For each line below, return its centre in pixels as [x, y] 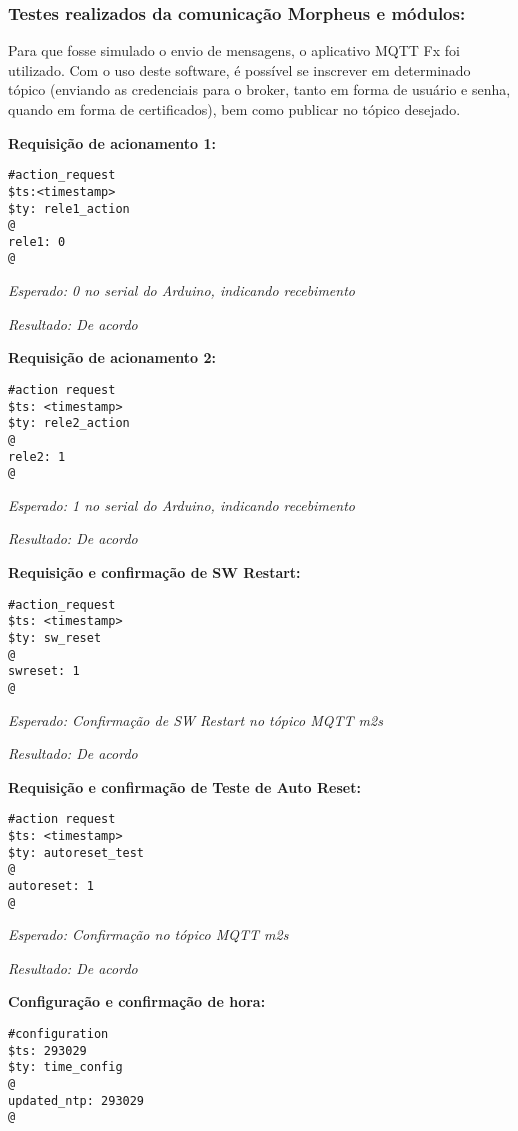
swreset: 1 [44, 671]
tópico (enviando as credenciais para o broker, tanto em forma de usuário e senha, [259, 89]
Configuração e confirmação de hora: [137, 1001]
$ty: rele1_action [69, 208]
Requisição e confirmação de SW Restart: [154, 572]
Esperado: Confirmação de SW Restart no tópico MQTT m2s [195, 719]
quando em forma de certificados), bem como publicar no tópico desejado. [234, 109]
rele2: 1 [37, 456]
